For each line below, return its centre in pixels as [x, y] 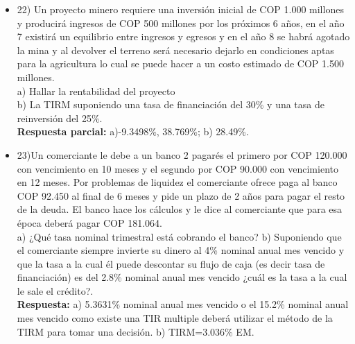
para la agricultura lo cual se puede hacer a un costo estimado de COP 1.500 [180, 63]
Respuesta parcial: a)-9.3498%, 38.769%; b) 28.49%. [133, 131]
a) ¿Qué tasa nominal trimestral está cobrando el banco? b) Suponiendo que [179, 236]
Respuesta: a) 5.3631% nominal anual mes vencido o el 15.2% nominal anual [183, 304]
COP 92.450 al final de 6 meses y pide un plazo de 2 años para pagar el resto [181, 195]
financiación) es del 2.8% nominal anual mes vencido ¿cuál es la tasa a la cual [182, 277]
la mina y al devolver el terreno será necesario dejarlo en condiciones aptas [175, 50]
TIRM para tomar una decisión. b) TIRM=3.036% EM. [136, 331]
